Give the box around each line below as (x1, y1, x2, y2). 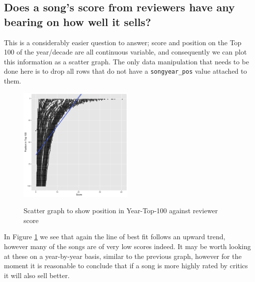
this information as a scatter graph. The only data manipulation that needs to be (4, 56, 249, 66)
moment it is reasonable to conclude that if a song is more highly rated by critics (4, 260, 248, 271)
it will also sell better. (4, 270, 70, 280)
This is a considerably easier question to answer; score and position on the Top (4, 37, 242, 47)
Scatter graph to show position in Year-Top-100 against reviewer (24, 205, 218, 216)
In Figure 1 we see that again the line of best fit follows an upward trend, (4, 231, 226, 242)
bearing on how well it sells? (4, 14, 151, 29)
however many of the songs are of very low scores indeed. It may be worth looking (4, 241, 251, 251)
